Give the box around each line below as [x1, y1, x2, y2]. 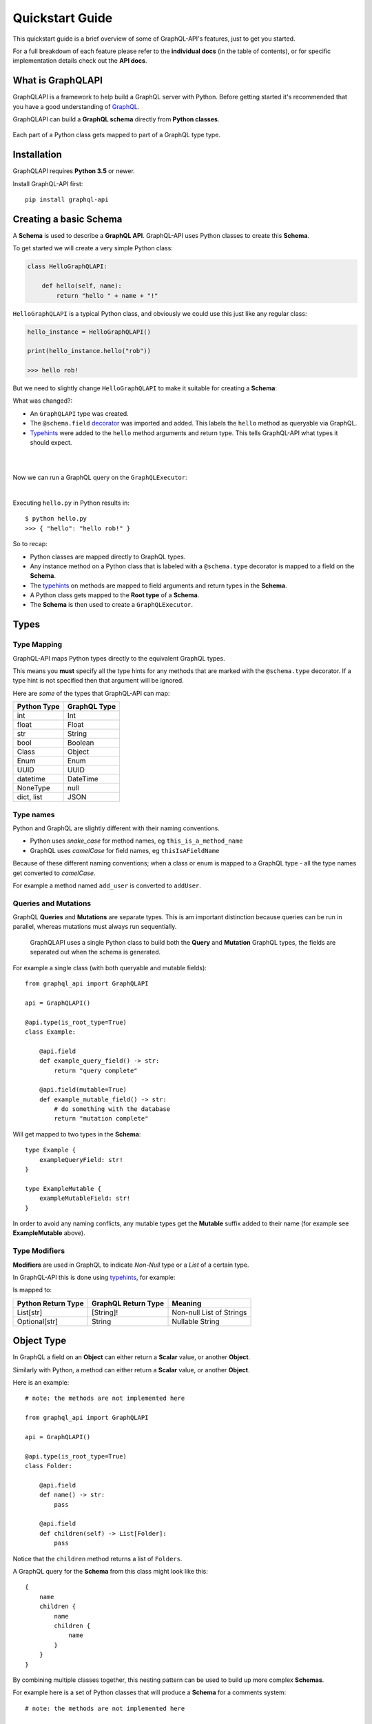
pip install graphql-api [25, 196, 109, 203]
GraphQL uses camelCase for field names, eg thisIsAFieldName [30, 846, 220, 854]
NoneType [17, 783, 51, 793]
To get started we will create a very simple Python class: [12, 244, 174, 252]
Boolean [67, 738, 94, 748]
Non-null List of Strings [172, 1307, 247, 1317]
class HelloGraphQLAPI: [27, 263, 108, 270]
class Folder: [25, 1462, 72, 1470]
